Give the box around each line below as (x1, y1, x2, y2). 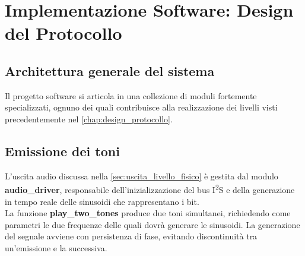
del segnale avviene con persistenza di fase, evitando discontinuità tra (5, 230, 258, 242)
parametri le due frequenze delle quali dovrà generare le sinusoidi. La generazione (5, 218, 300, 230)
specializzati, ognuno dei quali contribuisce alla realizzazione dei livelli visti (5, 101, 278, 113)
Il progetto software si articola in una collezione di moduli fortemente (5, 89, 257, 102)
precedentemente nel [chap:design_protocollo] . (5, 112, 173, 125)
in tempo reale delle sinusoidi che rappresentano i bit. (5, 195, 199, 207)
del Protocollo (5, 21, 122, 45)
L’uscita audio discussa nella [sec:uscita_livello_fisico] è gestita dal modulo (5, 169, 278, 182)
